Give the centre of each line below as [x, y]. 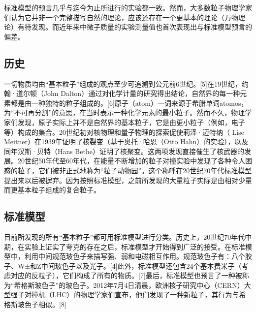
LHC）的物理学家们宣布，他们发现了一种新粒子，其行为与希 [149, 295]
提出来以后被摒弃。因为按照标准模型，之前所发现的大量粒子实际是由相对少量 [128, 180]
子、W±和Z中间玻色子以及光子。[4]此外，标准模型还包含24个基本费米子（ [123, 266]
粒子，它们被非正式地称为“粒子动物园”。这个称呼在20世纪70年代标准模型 [135, 170]
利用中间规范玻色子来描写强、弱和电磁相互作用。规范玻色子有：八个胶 [138, 256]
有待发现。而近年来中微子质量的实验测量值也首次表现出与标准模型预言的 [135, 27]
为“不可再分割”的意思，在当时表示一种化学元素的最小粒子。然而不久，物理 [125, 112]
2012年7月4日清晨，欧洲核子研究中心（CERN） [169, 285]
